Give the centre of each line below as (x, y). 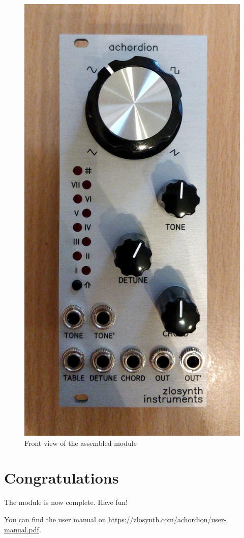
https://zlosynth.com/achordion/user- (167, 519)
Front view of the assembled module (81, 443)
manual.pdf (22, 529)
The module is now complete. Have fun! (66, 502)
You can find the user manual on (55, 519)
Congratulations (62, 478)
